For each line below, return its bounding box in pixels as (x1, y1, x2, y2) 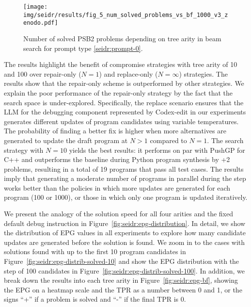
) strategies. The (179, 68, 228, 79)
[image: (23, 3, 48, 10)
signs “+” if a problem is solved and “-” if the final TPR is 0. (4, 294, 186, 304)
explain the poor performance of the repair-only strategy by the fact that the (4, 87, 233, 97)
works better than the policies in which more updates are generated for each (4, 182, 231, 193)
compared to (150, 135, 187, 145)
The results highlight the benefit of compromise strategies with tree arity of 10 (4, 59, 237, 69)
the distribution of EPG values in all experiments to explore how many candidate (4, 227, 246, 238)
